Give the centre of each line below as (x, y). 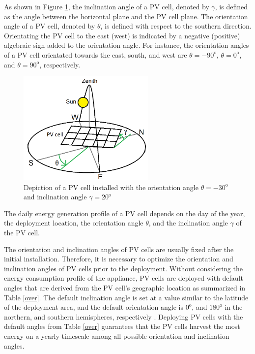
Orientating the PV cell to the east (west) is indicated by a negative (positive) (122, 35)
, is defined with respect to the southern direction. (176, 26)
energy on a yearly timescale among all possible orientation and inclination (117, 336)
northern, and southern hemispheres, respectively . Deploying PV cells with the (124, 316)
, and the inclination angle (188, 223)
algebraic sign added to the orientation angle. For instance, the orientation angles (127, 45)
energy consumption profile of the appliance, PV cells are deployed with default (124, 278)
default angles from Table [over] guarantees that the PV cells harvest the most (122, 326)
